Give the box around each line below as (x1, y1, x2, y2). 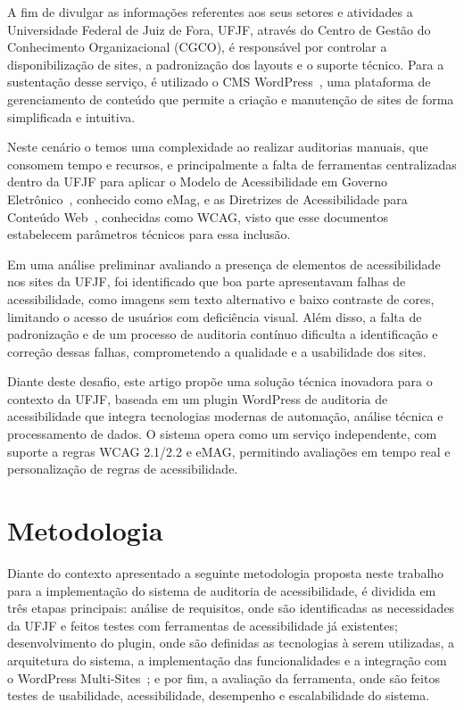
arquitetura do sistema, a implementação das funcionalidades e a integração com (7, 650, 447, 669)
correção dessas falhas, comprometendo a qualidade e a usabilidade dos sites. (7, 342, 427, 360)
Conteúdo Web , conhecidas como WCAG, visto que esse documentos (7, 207, 389, 226)
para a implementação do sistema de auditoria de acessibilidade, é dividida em (7, 581, 436, 599)
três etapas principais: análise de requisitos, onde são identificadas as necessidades (7, 599, 455, 617)
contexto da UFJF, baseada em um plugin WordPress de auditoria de (7, 389, 388, 408)
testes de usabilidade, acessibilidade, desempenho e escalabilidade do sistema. (7, 686, 430, 705)
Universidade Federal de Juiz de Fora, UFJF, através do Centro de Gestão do (7, 20, 431, 38)
